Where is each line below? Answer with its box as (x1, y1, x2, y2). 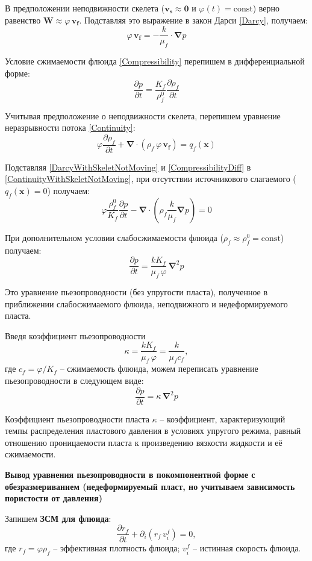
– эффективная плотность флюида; (53, 542, 180, 554)
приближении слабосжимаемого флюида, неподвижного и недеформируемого (5, 297, 288, 310)
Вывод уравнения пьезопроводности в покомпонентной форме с (5, 468, 255, 480)
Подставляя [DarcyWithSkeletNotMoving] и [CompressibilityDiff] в (5, 160, 251, 173)
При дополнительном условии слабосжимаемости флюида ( (5, 231, 223, 243)
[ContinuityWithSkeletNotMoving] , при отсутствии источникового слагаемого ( (5, 172, 296, 185)
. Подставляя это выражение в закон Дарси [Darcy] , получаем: (79, 13, 308, 26)
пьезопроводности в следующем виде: (5, 374, 144, 386)
